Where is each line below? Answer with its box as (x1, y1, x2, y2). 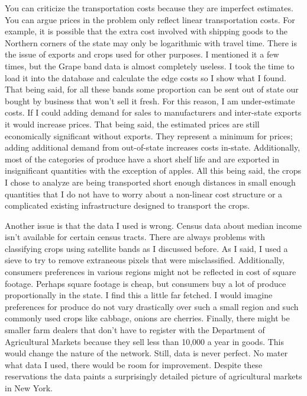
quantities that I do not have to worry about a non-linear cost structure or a (5, 187, 283, 200)
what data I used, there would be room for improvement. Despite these (5, 358, 263, 371)
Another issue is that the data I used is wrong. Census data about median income (5, 219, 302, 231)
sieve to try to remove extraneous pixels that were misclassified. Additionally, (5, 254, 285, 266)
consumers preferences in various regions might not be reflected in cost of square (5, 266, 296, 278)
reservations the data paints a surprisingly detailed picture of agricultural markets (5, 370, 302, 382)
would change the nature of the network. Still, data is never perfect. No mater (5, 347, 288, 359)
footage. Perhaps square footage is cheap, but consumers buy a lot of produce (5, 277, 286, 289)
